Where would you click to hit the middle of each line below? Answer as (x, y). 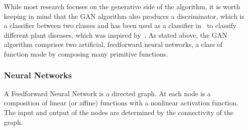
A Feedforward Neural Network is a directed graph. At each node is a (107, 93)
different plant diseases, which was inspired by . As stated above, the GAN (116, 35)
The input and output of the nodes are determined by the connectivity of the (119, 112)
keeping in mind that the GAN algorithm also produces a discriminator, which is (124, 16)
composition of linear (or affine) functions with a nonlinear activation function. (121, 103)
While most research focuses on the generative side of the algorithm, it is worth (122, 6)
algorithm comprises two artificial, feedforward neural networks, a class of (113, 44)
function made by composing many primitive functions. (86, 53)
